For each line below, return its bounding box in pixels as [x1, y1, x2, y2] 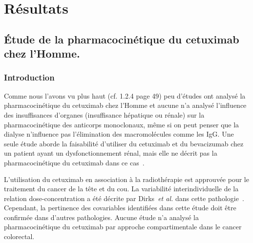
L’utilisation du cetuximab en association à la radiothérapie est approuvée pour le [4, 174, 249, 184]
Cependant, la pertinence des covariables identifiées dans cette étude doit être [4, 202, 236, 213]
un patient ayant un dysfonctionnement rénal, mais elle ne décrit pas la [4, 148, 217, 158]
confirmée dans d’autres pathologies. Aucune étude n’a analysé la [4, 212, 199, 222]
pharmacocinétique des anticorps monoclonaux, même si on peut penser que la [4, 119, 239, 129]
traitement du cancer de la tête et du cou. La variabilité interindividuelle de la [4, 183, 239, 194]
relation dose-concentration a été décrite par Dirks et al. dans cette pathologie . [4, 193, 244, 203]
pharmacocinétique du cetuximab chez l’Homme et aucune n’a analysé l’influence [4, 100, 247, 110]
